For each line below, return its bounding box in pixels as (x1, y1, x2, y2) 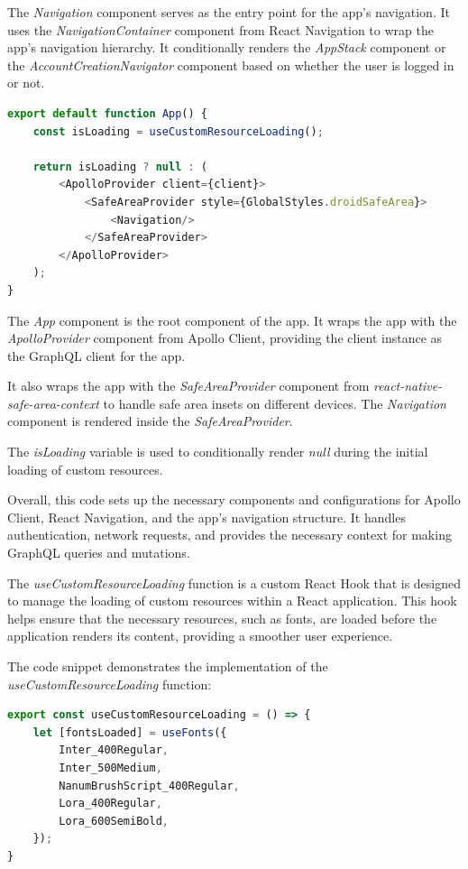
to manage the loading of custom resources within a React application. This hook (7, 591, 457, 610)
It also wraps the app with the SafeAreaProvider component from (7, 376, 370, 395)
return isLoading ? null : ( (32, 160, 207, 173)
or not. (7, 73, 45, 92)
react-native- (373, 376, 443, 395)
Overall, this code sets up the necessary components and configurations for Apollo (7, 490, 461, 509)
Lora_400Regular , (59, 797, 162, 810)
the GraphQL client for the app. (7, 346, 186, 365)
